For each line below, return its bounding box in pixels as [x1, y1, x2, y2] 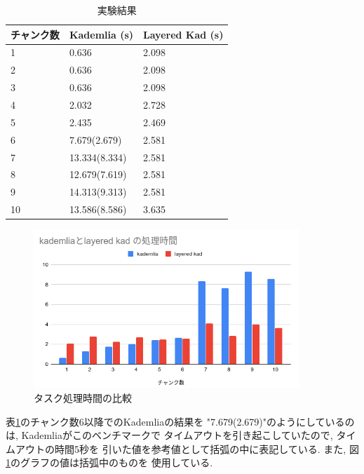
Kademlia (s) [69, 27, 134, 41]
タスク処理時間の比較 [34, 390, 132, 405]
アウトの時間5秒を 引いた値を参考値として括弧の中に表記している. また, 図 [15, 441, 359, 456]
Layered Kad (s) [143, 27, 224, 41]
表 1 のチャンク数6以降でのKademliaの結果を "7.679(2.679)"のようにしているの [6, 414, 355, 428]
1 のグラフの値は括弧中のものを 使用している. [6, 455, 213, 470]
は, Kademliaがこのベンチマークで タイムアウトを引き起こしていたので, [6, 428, 333, 442]
